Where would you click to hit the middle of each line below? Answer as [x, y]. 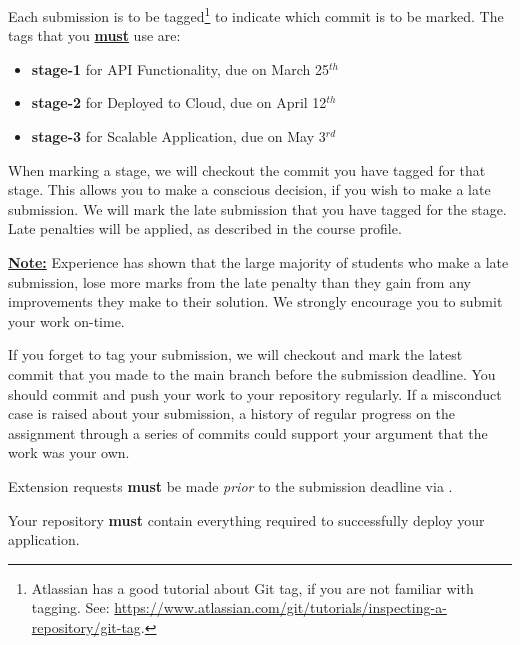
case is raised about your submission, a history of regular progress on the [232, 413]
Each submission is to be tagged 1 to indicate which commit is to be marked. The [256, 14]
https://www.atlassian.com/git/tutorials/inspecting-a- [280, 607]
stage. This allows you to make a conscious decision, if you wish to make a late [249, 189]
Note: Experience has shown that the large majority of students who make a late [258, 262]
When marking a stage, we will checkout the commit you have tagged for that [247, 169]
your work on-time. [66, 320]
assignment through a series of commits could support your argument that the [248, 432]
